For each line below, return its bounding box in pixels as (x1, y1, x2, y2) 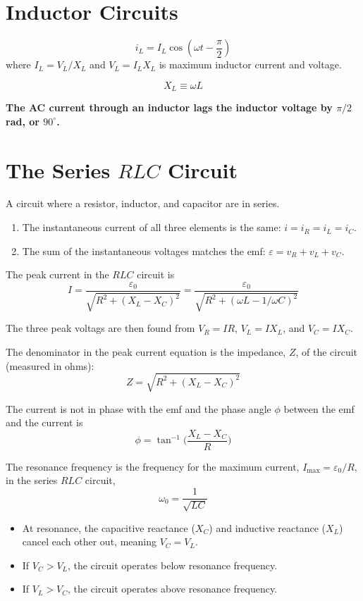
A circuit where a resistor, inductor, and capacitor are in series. (6, 196, 280, 211)
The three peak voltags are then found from (6, 321, 195, 335)
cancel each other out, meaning (22, 534, 156, 549)
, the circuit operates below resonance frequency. (68, 557, 278, 572)
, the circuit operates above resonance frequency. (68, 581, 278, 596)
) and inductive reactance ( (209, 520, 326, 535)
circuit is (137, 267, 175, 282)
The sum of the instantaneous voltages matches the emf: (22, 243, 266, 258)
